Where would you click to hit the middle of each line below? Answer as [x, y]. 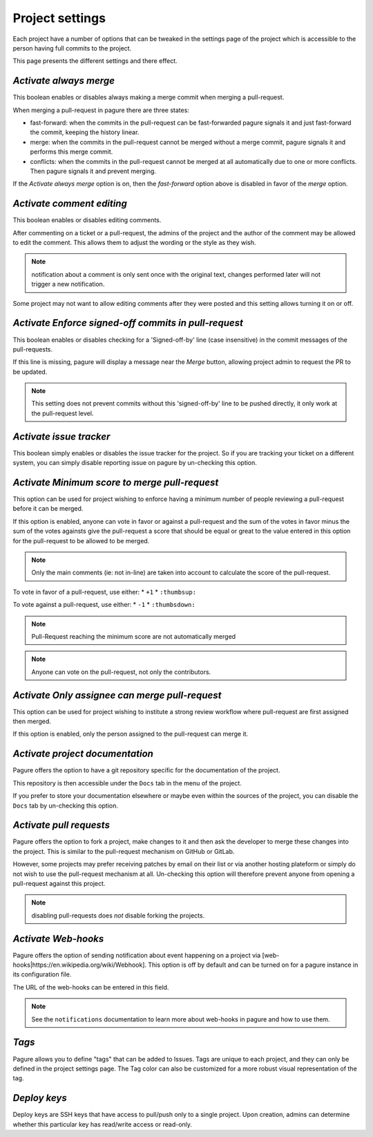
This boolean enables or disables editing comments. [87, 220]
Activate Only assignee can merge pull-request [117, 695]
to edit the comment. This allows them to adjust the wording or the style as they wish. [134, 243]
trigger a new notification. [68, 284]
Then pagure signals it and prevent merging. [93, 171]
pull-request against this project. [59, 883]
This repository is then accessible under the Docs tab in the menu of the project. [127, 783]
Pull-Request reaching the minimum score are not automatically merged [134, 636]
